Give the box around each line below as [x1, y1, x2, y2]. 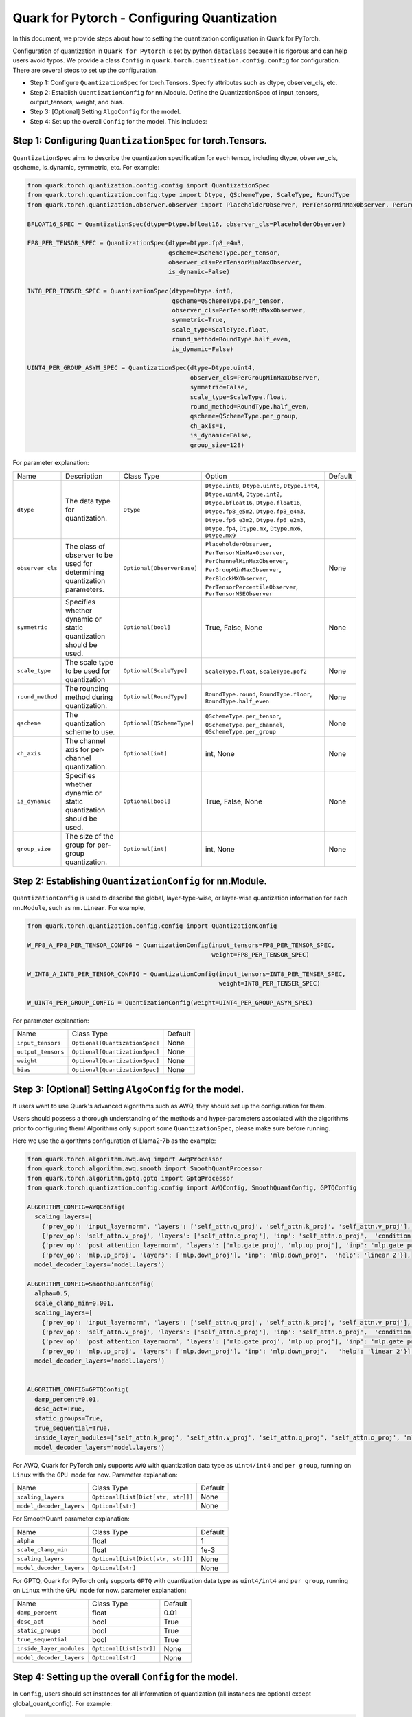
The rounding [65, 683, 109, 693]
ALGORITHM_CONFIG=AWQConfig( [27, 1203, 126, 1211]
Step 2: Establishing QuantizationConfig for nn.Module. [12, 876, 268, 887]
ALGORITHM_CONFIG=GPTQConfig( [27, 1386, 129, 1394]
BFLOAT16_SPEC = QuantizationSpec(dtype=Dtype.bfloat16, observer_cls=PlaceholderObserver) [27, 220, 346, 228]
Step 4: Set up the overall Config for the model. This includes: [30, 117, 207, 125]
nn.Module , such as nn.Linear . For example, [12, 903, 146, 911]
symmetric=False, [190, 383, 249, 391]
